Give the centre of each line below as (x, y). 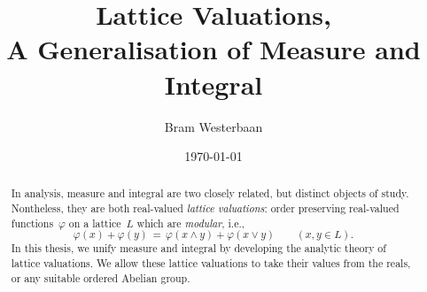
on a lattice (95, 223)
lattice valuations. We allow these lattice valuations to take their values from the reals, (211, 263)
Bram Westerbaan (213, 126)
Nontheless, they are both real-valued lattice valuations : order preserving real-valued (205, 208)
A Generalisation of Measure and (213, 49)
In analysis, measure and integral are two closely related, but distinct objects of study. (210, 193)
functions (32, 223)
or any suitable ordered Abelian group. (101, 277)
